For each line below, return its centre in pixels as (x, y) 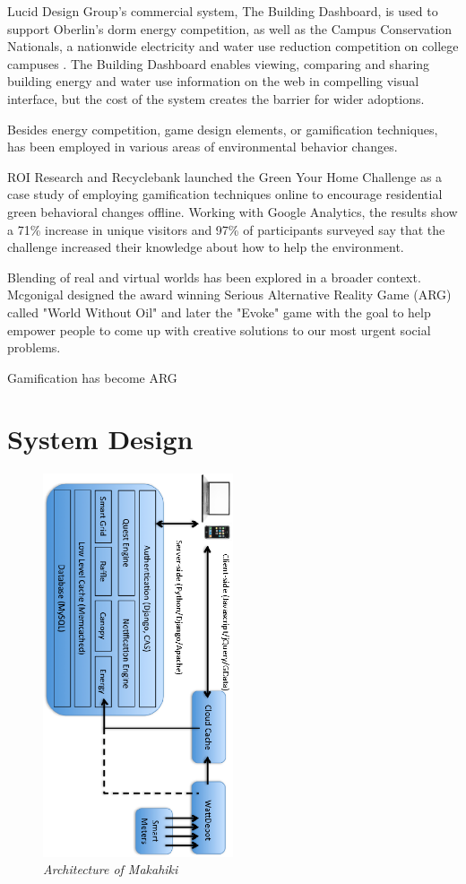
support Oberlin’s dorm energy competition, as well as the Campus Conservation (230, 28)
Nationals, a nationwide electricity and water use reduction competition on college (233, 46)
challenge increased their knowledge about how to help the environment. (206, 247)
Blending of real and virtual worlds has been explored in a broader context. (214, 277)
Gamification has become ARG (92, 377)
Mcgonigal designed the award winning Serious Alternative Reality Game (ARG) (229, 295)
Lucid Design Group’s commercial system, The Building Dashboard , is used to (223, 11)
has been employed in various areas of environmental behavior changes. (203, 147)
